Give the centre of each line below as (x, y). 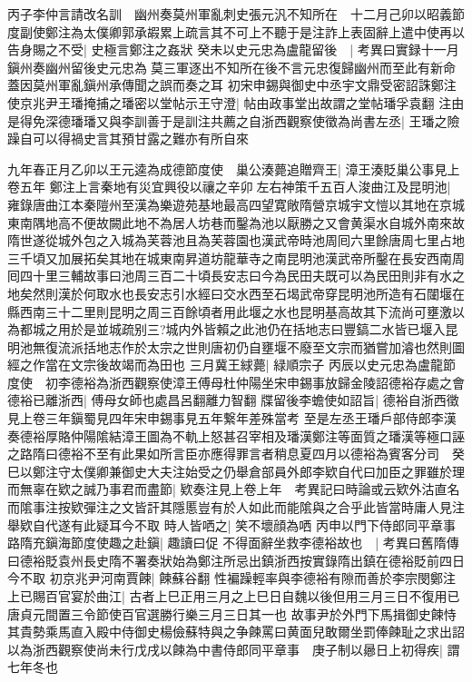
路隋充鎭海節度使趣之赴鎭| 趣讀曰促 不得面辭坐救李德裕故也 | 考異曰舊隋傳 (233, 543)
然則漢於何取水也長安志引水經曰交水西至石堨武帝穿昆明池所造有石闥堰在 (248, 293)
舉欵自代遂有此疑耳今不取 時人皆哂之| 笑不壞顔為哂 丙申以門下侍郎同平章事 (231, 524)
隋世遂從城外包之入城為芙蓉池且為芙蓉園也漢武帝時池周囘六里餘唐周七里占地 (236, 240)
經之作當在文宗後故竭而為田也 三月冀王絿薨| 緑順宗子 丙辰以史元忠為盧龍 (225, 365)
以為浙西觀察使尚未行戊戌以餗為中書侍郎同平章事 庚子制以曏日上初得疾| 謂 (234, 649)
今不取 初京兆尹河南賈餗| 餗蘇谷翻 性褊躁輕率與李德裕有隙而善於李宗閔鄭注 (231, 578)
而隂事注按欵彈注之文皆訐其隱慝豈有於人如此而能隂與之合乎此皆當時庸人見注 (236, 507)
